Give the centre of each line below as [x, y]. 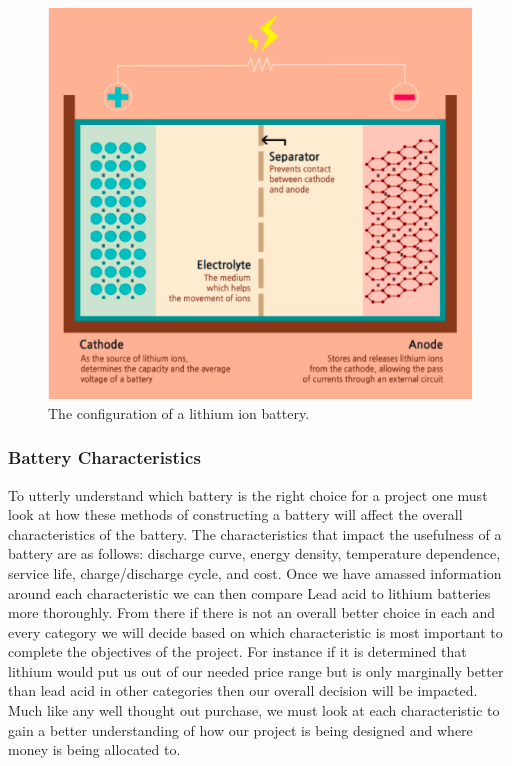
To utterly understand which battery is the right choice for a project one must [248, 494]
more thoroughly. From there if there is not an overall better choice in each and [252, 612]
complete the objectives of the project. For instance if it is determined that [237, 651]
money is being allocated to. [94, 749]
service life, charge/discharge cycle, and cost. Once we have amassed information [255, 572]
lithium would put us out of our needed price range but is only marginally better [256, 670]
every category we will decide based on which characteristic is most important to [255, 631]
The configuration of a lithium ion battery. [179, 412]
